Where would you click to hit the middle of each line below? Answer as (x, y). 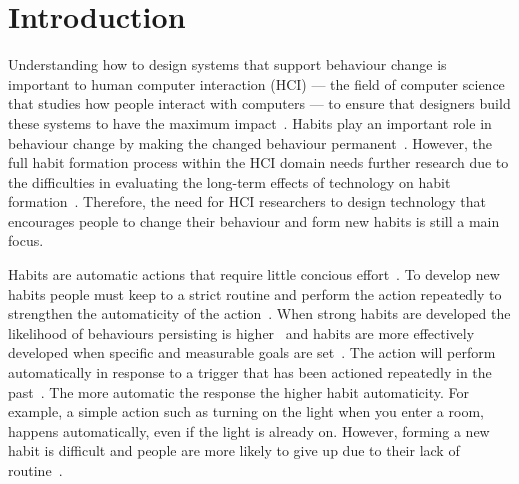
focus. (26, 240)
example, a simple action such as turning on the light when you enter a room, (246, 411)
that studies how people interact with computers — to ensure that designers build (259, 103)
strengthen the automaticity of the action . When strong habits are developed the (259, 313)
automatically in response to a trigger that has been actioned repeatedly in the (250, 372)
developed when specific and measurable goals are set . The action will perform (252, 352)
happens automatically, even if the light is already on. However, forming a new (249, 430)
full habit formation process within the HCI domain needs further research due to (258, 162)
